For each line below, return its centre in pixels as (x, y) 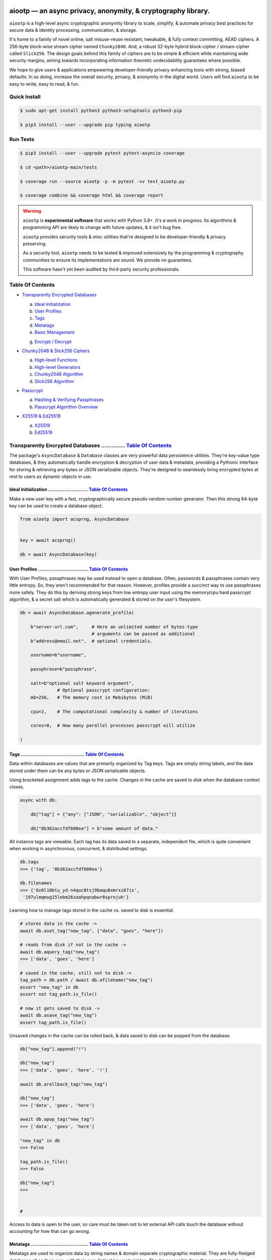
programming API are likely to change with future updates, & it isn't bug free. (103, 227)
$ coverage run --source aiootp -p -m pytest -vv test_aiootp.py (102, 181)
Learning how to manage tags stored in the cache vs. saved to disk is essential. (92, 910)
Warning (32, 211)
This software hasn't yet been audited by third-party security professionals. (101, 269)
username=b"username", (58, 655)
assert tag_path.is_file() (53, 1022)
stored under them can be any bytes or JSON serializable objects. (78, 771)
